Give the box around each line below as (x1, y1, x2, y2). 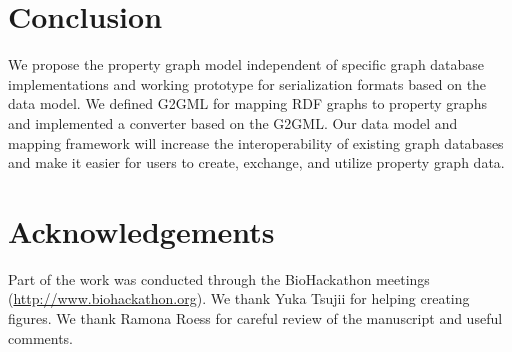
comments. (8, 327, 74, 348)
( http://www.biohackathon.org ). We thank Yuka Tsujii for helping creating (8, 288, 470, 309)
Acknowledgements (8, 210, 275, 251)
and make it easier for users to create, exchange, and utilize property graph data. (8, 152, 505, 173)
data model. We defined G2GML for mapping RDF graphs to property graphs (8, 93, 487, 114)
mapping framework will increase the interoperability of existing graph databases (8, 132, 504, 153)
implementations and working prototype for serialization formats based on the (8, 73, 487, 94)
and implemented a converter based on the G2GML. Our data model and (8, 112, 458, 133)
